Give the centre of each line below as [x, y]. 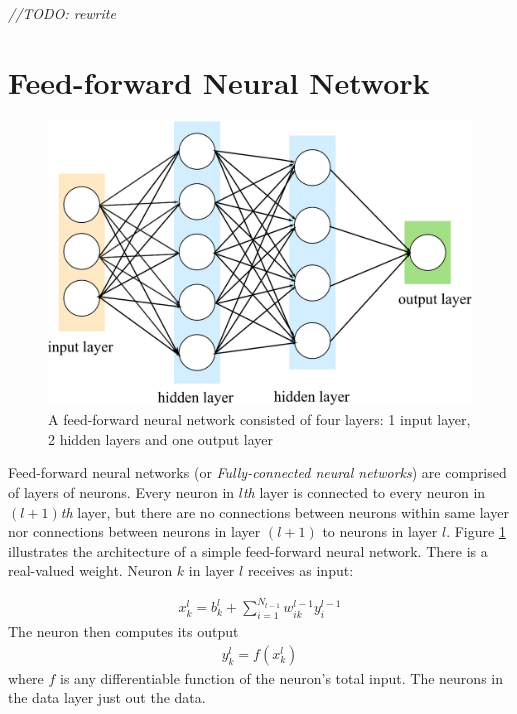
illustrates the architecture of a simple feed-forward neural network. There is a [248, 550]
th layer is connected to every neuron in [364, 491]
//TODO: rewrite [62, 13]
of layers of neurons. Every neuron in [121, 491]
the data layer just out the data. [107, 697]
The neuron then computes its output [123, 631]
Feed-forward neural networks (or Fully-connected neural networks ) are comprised [257, 472]
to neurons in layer [380, 531]
